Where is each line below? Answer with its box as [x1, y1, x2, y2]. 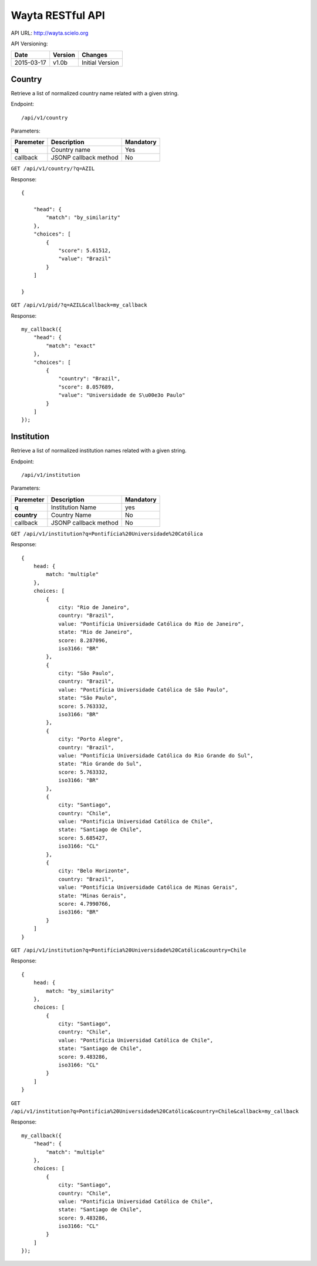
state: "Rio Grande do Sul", [58, 760, 142, 767]
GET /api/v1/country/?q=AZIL [11, 165, 95, 172]
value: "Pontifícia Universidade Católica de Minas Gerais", [58, 884, 238, 891]
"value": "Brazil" [58, 255, 112, 262]
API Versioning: [11, 40, 48, 47]
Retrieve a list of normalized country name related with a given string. [11, 89, 179, 97]
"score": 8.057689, [58, 383, 114, 390]
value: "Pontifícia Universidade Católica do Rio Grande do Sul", [58, 752, 254, 759]
